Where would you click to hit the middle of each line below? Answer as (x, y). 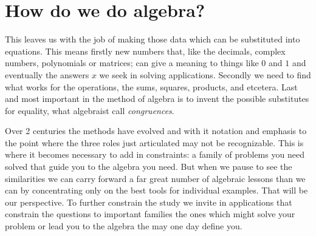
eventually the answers (47, 74)
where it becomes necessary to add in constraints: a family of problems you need (155, 154)
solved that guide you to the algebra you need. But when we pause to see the (149, 167)
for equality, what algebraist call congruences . (90, 110)
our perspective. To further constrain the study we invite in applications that (149, 202)
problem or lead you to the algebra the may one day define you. (124, 226)
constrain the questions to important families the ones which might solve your (150, 214)
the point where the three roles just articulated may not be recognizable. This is (154, 142)
